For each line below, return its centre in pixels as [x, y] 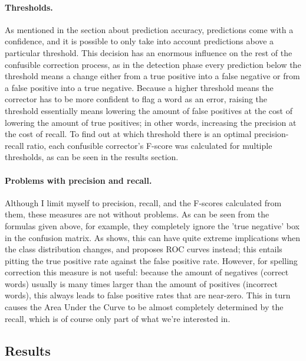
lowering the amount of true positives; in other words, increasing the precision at [151, 122]
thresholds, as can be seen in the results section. [92, 157]
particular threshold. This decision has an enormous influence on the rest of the [149, 52]
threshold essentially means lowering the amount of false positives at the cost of [149, 110]
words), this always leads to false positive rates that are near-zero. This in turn [148, 295]
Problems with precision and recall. [78, 180]
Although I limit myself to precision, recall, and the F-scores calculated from [143, 202]
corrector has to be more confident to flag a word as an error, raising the [136, 99]
